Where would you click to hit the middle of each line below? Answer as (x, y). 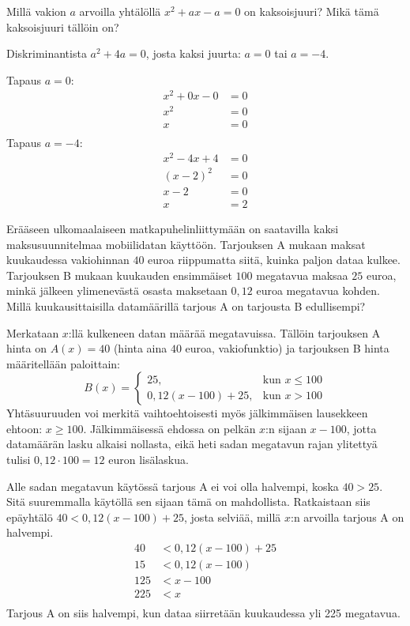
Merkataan (33, 332)
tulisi (19, 460)
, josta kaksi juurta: (193, 53)
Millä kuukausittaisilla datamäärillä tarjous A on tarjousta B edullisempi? (186, 305)
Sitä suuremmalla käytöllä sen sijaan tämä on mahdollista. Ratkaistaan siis (188, 502)
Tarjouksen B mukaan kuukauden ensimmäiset (119, 275)
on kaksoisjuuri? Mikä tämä (312, 11)
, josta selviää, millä (233, 517)
